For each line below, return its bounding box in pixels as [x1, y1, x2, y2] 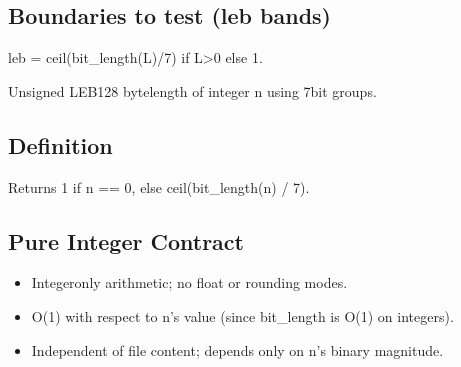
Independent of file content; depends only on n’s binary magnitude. [31, 339, 444, 360]
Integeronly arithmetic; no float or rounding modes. [31, 272, 348, 293]
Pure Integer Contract [8, 225, 244, 256]
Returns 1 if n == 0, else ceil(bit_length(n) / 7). [8, 176, 310, 197]
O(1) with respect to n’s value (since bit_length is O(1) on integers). [31, 305, 454, 326]
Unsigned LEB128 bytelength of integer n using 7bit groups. [8, 80, 377, 101]
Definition [8, 129, 113, 160]
